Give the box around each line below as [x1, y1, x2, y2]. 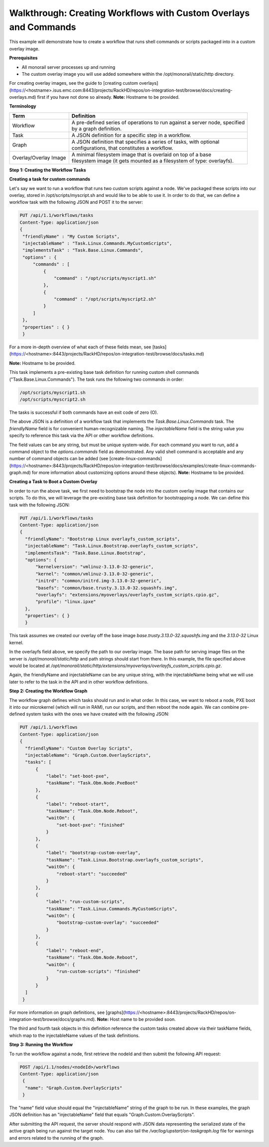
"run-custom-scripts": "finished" [56, 969, 141, 975]
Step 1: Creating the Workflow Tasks [9, 167, 86, 173]
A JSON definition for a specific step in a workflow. [71, 132, 191, 139]
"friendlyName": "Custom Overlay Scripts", [25, 745, 133, 751]
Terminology [9, 103, 36, 109]
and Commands [9, 21, 76, 32]
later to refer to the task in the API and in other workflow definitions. [9, 678, 149, 685]
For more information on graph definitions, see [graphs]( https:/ [9, 1009, 138, 1015]
